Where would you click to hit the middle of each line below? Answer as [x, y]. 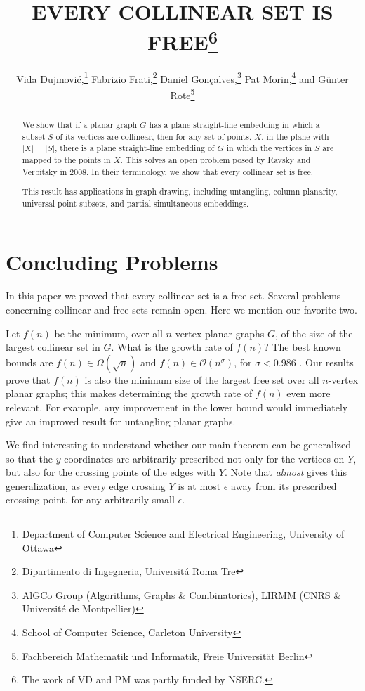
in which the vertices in [269, 148]
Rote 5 [182, 93]
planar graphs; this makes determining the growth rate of [129, 393]
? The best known [303, 347]
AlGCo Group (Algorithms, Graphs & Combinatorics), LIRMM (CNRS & [182, 594]
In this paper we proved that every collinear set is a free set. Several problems [173, 296]
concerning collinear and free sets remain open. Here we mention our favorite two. [181, 309]
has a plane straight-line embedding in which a [234, 124]
